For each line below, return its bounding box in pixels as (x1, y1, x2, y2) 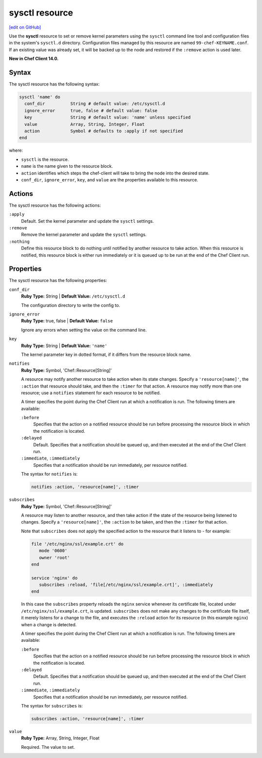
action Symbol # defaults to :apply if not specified (24, 128, 183, 134)
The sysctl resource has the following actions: (9, 202, 101, 208)
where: (9, 147, 23, 153)
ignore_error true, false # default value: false (24, 107, 158, 113)
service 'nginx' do (31, 575, 78, 581)
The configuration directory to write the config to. (21, 302, 120, 308)
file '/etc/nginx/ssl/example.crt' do (31, 541, 124, 546)
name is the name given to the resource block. (21, 163, 113, 169)
